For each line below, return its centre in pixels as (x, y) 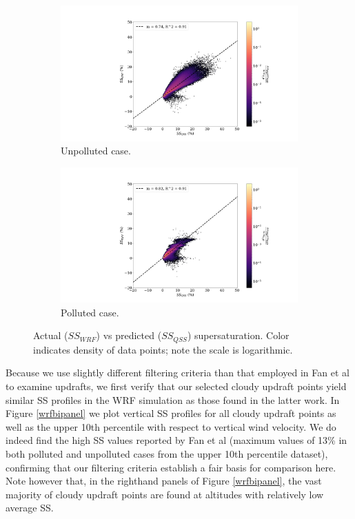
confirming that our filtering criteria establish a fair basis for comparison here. (171, 467)
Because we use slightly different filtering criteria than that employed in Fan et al (177, 373)
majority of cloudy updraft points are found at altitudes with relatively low (165, 494)
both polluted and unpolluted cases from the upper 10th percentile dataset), (167, 454)
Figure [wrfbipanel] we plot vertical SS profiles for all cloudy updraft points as (171, 413)
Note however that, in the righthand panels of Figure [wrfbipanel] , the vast (164, 481)
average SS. (30, 508)
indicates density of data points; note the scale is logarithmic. (163, 349)
